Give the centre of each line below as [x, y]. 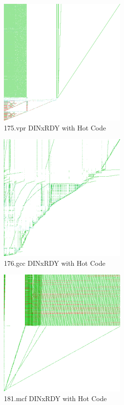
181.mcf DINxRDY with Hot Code [55, 398]
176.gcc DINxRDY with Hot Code [55, 263]
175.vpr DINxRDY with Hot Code [55, 127]
